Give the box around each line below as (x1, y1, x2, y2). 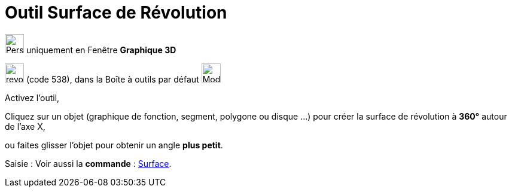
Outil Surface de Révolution (5, 2, 227, 23)
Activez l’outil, (5, 92, 60, 103)
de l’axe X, (5, 121, 45, 132)
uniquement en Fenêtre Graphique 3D (26, 44, 176, 55)
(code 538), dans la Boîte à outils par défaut (26, 74, 199, 84)
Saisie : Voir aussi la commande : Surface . (5, 158, 172, 169)
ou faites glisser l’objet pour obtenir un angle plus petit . (5, 139, 223, 150)
